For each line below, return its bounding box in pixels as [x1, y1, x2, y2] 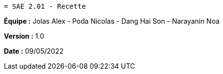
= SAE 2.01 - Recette [4, 2, 86, 10]
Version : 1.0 [4, 32, 44, 40]
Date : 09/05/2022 [4, 47, 64, 55]
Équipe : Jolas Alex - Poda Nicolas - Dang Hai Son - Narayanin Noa [4, 17, 220, 25]
